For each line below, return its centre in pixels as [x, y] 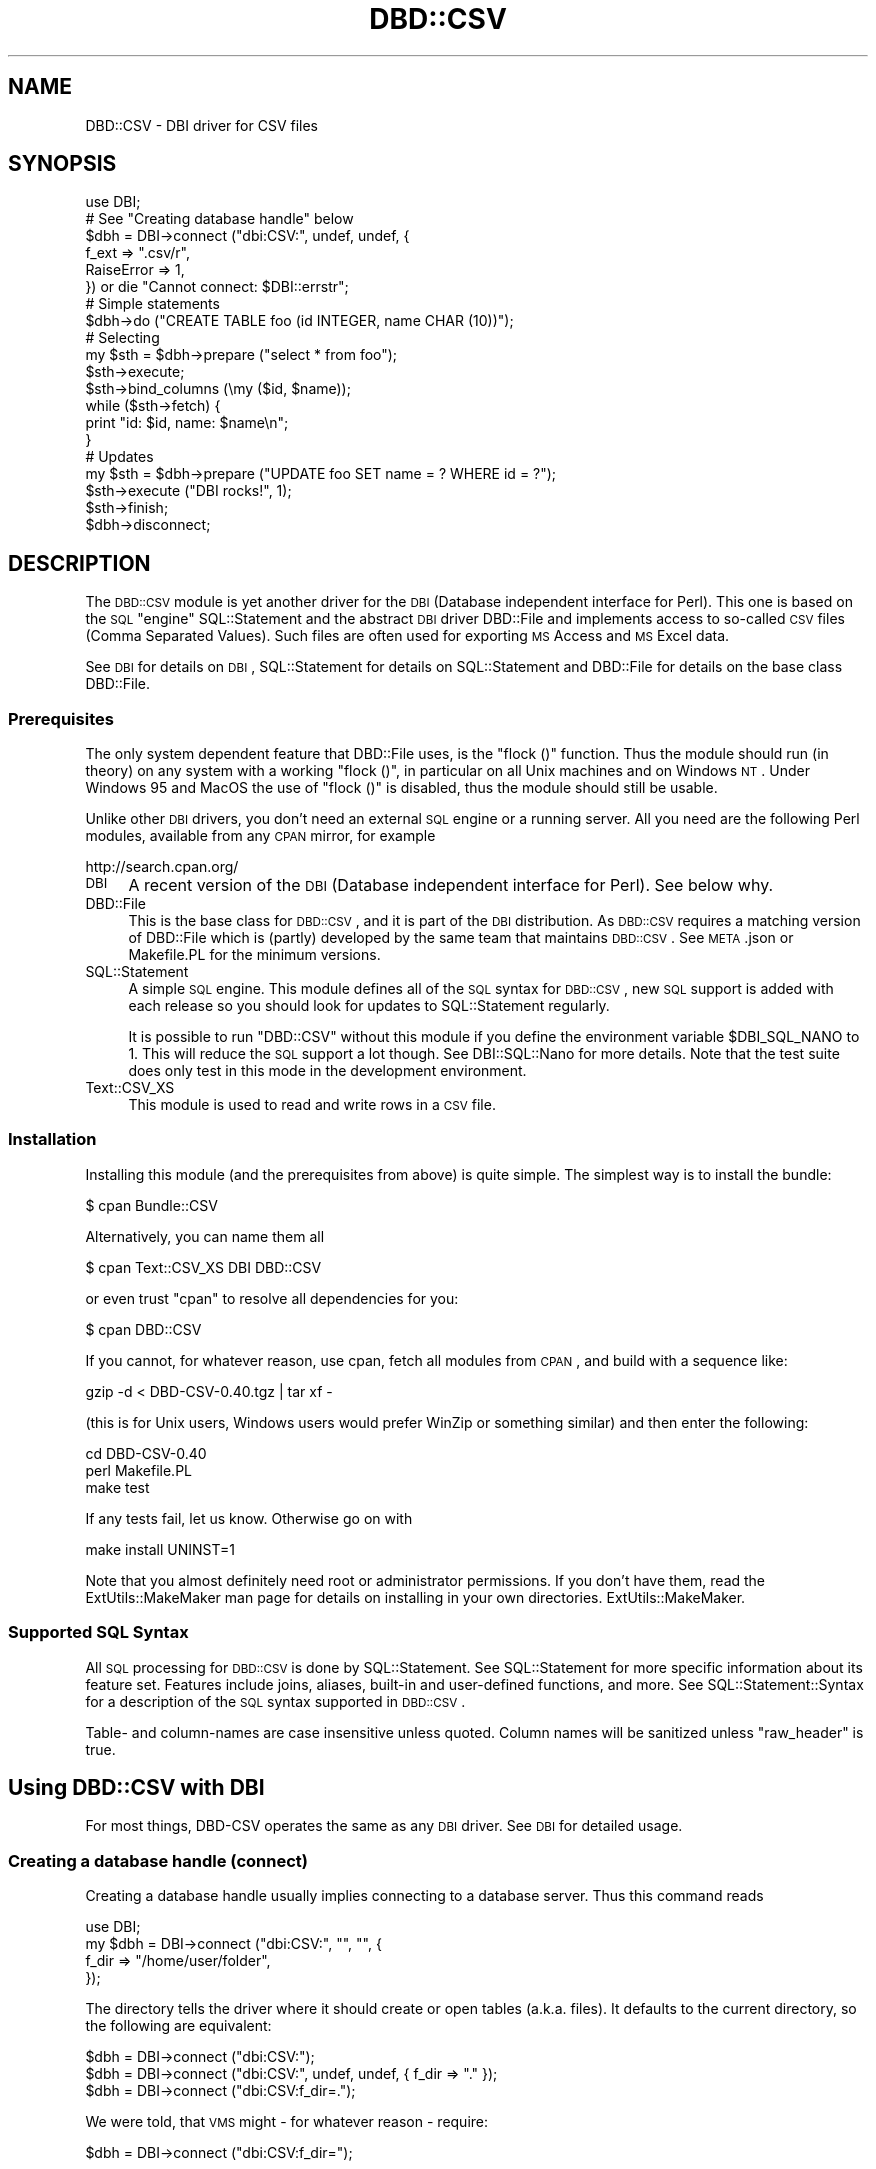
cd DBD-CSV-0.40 [146, 1453]
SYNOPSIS [62, 164]
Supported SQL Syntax [98, 1632]
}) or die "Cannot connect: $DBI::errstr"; [217, 287]
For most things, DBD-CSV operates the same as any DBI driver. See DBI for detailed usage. [384, 1826]
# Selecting [122, 338]
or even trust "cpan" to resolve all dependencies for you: [272, 1298]
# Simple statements [152, 304]
